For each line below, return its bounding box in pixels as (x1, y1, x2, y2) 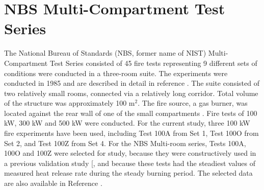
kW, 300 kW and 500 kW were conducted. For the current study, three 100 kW (4, 117, 250, 128)
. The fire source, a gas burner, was (138, 98, 248, 108)
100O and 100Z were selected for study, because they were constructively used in (4, 148, 256, 158)
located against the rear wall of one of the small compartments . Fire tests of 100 (4, 107, 257, 118)
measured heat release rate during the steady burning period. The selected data (4, 168, 253, 178)
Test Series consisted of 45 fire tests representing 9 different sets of (49, 57, 257, 68)
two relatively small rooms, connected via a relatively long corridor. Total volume (4, 87, 258, 98)
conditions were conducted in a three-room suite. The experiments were (4, 67, 228, 78)
